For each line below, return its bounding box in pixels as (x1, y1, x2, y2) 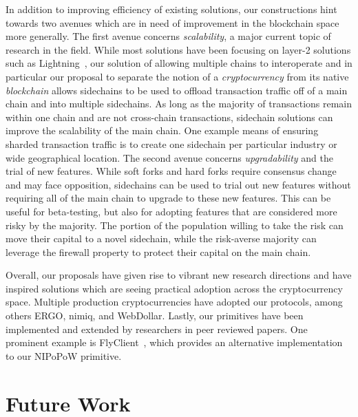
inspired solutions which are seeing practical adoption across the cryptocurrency (6, 281, 343, 295)
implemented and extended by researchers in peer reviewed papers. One (6, 321, 308, 336)
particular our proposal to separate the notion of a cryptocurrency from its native (6, 69, 349, 83)
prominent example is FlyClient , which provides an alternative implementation (6, 335, 343, 350)
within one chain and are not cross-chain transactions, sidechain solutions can (6, 109, 333, 124)
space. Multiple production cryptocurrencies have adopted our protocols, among (6, 295, 343, 309)
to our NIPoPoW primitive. (6, 348, 122, 363)
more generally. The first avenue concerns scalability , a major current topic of (6, 29, 331, 43)
